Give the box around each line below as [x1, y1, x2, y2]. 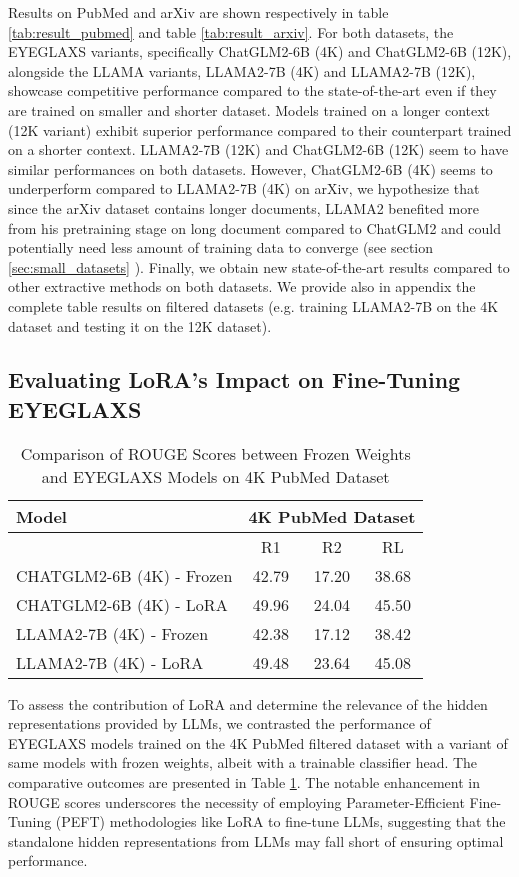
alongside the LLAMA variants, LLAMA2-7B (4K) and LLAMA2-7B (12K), [8, 60, 476, 81]
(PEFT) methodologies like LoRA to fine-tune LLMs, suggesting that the [55, 811, 506, 832]
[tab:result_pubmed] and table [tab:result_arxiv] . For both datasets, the [8, 21, 454, 42]
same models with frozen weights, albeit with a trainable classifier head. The [8, 752, 478, 773]
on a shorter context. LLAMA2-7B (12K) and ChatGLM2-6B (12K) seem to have [8, 139, 509, 160]
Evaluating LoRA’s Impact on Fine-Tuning [8, 364, 461, 395]
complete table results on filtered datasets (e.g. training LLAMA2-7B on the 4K [8, 295, 499, 316]
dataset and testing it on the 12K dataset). [8, 315, 272, 336]
